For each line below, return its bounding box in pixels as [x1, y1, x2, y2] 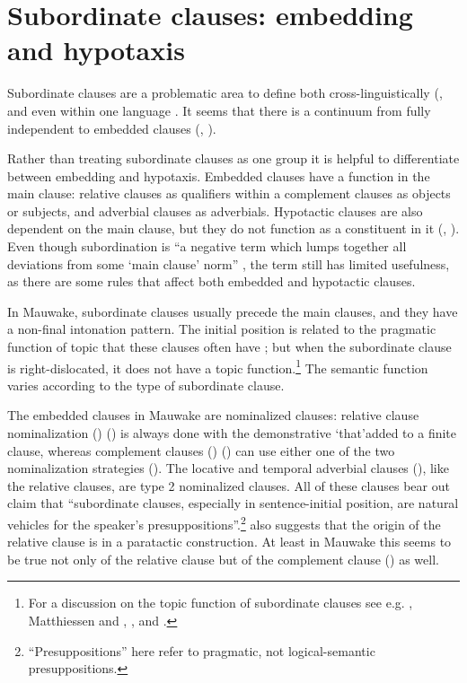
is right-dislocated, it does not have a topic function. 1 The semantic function [7, 355, 428, 377]
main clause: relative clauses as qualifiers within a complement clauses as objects [7, 184, 451, 203]
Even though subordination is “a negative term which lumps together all [7, 237, 407, 256]
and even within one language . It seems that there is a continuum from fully [7, 101, 431, 119]
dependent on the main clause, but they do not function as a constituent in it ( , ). [7, 219, 460, 238]
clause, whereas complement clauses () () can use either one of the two [7, 441, 395, 460]
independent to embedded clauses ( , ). [7, 118, 216, 137]
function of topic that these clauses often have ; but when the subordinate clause [7, 337, 452, 356]
